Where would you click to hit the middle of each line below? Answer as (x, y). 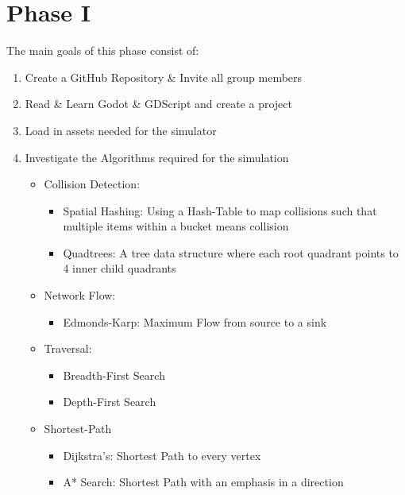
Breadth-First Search (114, 375)
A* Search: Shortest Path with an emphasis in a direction (203, 482)
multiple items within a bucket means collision (176, 226)
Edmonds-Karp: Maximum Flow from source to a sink (195, 321)
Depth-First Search (110, 402)
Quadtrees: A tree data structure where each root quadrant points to (231, 252)
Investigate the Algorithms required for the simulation (157, 157)
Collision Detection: (92, 184)
